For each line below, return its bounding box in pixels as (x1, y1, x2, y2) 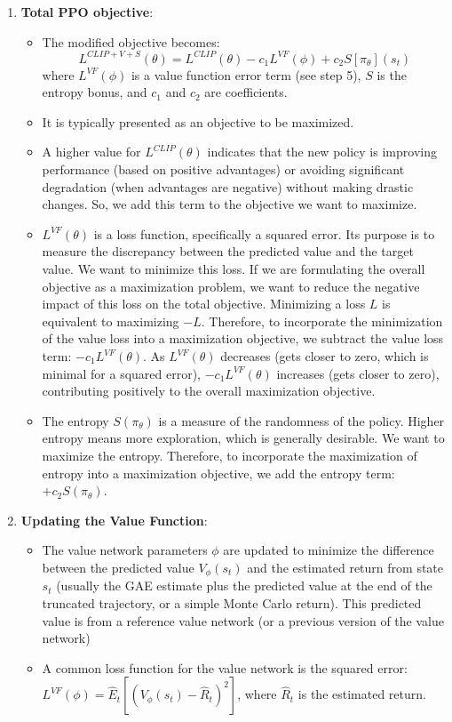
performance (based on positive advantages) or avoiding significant (42, 160, 405, 179)
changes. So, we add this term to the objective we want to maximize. (42, 195, 417, 213)
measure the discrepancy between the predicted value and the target (42, 242, 414, 261)
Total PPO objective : (20, 3, 154, 20)
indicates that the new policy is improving (207, 142, 437, 161)
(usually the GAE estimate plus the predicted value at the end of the (56, 576, 432, 595)
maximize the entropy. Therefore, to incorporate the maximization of (42, 445, 417, 464)
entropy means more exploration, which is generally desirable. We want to (42, 429, 445, 447)
